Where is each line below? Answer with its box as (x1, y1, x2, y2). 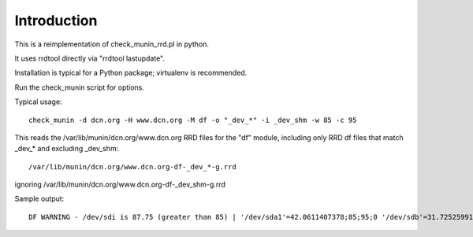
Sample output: (14, 194, 65, 204)
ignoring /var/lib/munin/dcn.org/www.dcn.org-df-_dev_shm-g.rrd (14, 180, 226, 189)
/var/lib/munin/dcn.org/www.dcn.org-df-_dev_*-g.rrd (28, 162, 236, 171)
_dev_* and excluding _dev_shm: (14, 144, 119, 154)
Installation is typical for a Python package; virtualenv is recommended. (14, 68, 248, 78)
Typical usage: (14, 97, 62, 106)
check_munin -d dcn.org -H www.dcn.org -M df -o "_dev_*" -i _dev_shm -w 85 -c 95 (28, 115, 357, 124)
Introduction (14, 12, 98, 29)
